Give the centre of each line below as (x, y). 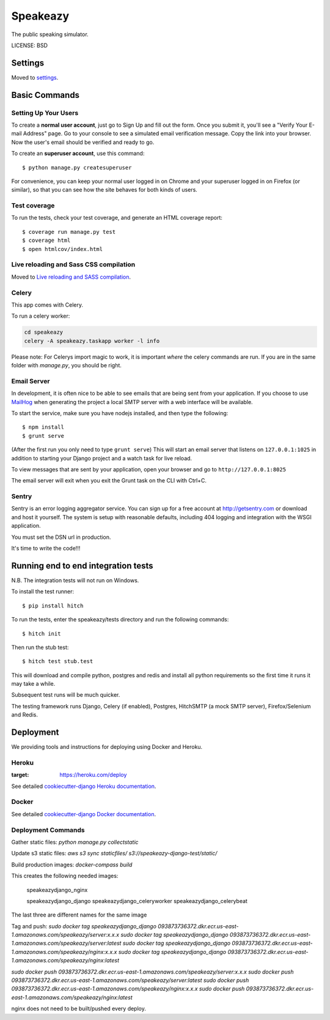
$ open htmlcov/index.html (63, 249)
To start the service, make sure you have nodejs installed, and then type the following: (120, 413)
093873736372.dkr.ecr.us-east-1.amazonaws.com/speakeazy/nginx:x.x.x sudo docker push (128, 989)
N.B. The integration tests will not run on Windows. (75, 580)
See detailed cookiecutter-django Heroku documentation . (84, 786)
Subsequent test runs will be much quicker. (66, 695)
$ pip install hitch (53, 606)
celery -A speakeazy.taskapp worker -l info (92, 341)
